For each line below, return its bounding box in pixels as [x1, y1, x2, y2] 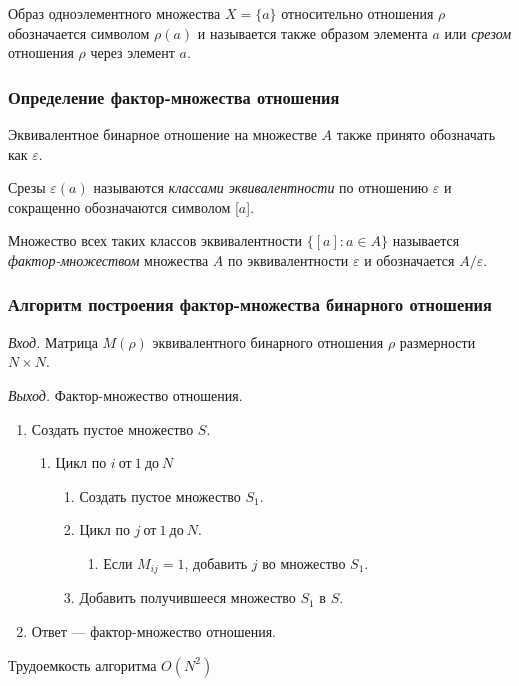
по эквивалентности [227, 249, 349, 270]
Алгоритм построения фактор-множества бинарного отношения [8, 292, 492, 317]
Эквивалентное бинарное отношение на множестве [8, 124, 317, 144]
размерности [399, 331, 476, 352]
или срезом [444, 22, 512, 43]
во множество [262, 552, 346, 573]
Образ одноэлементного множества [8, 3, 221, 23]
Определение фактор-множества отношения [8, 84, 340, 109]
